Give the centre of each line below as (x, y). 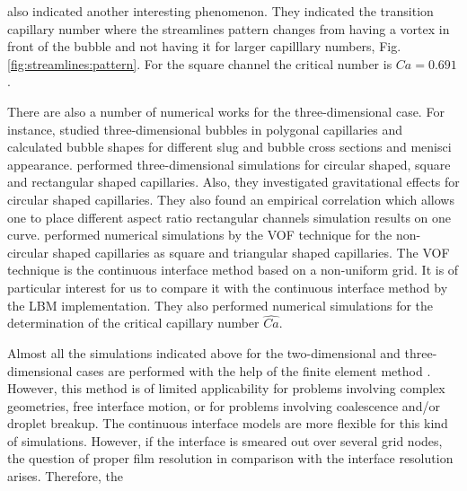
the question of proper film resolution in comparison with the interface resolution (230, 458)
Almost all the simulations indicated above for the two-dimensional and (204, 352)
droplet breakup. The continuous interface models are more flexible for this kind (228, 423)
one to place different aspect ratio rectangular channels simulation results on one (229, 217)
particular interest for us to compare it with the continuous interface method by (228, 287)
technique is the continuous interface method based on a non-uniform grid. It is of (233, 270)
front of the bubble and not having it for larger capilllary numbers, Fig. (204, 46)
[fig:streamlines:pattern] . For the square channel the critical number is (200, 63)
